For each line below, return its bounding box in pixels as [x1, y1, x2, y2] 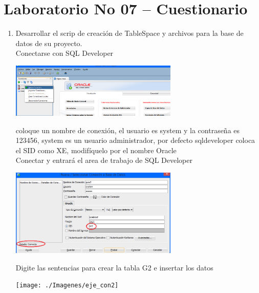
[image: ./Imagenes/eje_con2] [15, 282, 119, 289]
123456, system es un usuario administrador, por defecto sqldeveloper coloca [15, 135, 255, 145]
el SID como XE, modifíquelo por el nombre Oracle [15, 144, 177, 155]
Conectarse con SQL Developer [15, 48, 114, 58]
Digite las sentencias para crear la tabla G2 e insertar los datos [15, 262, 213, 273]
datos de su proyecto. [15, 37, 82, 48]
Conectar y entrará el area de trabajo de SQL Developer [15, 155, 192, 165]
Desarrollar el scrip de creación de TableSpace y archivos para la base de [15, 28, 244, 38]
